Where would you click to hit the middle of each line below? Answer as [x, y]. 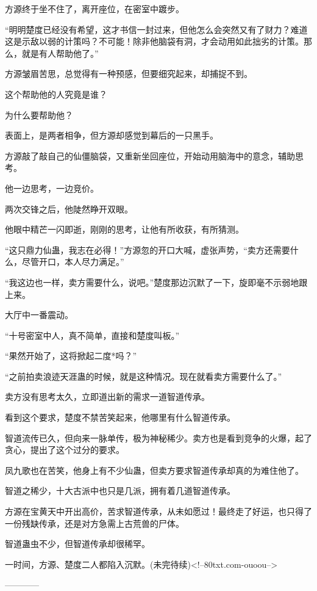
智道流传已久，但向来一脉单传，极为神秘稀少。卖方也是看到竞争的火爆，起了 [158, 437]
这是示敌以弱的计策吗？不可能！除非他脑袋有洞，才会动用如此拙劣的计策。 [154, 41]
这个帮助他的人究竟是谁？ [56, 94]
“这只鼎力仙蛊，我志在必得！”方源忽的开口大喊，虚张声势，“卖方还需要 [148, 249]
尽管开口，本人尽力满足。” [73, 262]
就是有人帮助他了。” [60, 53]
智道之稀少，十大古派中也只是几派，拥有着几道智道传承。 [120, 491]
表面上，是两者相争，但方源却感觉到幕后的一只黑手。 [112, 135]
